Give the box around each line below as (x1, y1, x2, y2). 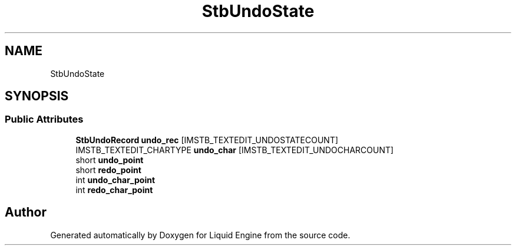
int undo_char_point (75, 174, 156, 185)
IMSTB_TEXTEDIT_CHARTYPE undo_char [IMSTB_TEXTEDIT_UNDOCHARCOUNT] (75, 144, 394, 155)
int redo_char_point (75, 184, 153, 195)
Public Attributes (5, 113, 84, 126)
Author (5, 205, 47, 220)
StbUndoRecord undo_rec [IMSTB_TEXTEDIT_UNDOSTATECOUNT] (75, 134, 339, 145)
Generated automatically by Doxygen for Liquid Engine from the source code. (50, 229, 350, 240)
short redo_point (75, 164, 141, 175)
